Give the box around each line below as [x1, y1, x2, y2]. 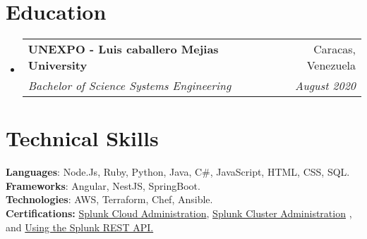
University [28, 57, 88, 74]
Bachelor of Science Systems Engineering [28, 77, 231, 94]
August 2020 [295, 77, 356, 94]
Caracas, [313, 41, 356, 58]
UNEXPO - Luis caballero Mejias [28, 41, 219, 58]
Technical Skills [6, 124, 159, 153]
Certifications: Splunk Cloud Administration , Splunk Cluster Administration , [6, 206, 352, 221]
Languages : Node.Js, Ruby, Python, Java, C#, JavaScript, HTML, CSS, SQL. [6, 164, 350, 179]
